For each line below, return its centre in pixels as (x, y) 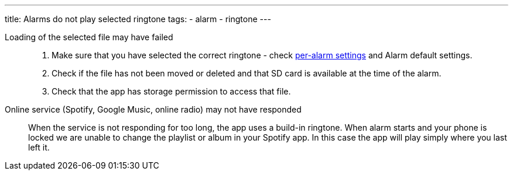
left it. (39, 147)
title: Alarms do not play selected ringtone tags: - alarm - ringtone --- (138, 19)
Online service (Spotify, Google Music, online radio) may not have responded (153, 109)
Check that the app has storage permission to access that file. (171, 91)
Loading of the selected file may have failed (89, 37)
